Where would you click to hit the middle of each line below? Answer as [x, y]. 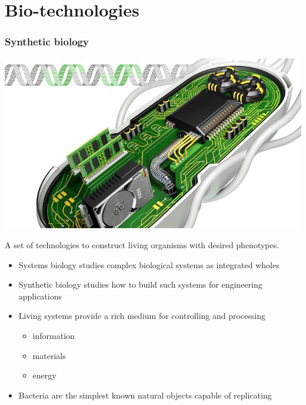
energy [44, 375]
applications [40, 296]
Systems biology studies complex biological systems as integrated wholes [149, 264]
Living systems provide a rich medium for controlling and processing [142, 316]
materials [49, 355]
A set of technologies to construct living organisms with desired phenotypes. [142, 245]
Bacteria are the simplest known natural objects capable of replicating [145, 395]
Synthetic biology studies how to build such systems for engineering [140, 284]
